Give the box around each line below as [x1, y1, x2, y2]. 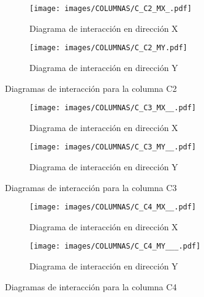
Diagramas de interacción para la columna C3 [5, 181, 177, 194]
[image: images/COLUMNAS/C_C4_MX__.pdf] [29, 203, 197, 212]
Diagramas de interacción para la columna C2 [5, 81, 177, 94]
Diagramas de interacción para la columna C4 [5, 280, 177, 293]
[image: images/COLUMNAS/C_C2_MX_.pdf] [29, 4, 192, 13]
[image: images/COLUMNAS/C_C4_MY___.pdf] [29, 242, 201, 251]
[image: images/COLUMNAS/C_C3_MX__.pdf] [29, 103, 197, 113]
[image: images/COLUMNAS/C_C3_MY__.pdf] [29, 143, 197, 152]
